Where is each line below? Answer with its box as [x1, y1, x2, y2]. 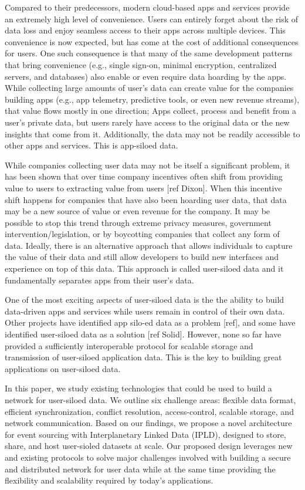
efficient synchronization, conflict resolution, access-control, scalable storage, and [5, 405, 294, 417]
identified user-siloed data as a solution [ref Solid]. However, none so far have [5, 328, 282, 340]
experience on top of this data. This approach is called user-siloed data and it [5, 262, 284, 275]
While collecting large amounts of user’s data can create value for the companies [5, 82, 294, 94]
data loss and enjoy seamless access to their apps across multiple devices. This [5, 24, 286, 36]
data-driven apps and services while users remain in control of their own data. [5, 305, 285, 317]
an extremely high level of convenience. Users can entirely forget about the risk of [5, 12, 299, 25]
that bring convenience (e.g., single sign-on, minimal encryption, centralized [5, 58, 277, 70]
